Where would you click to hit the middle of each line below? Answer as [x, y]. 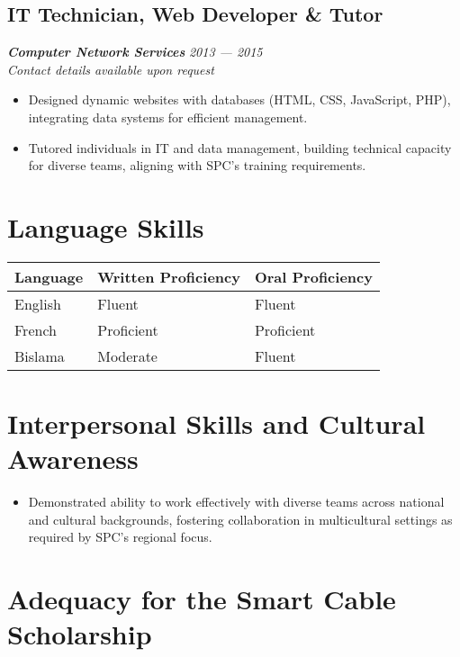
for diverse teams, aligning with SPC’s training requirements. [197, 165]
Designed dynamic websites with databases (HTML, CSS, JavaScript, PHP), [239, 99]
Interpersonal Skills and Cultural [216, 423]
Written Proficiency [169, 276]
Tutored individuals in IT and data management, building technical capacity [240, 147]
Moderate [127, 355]
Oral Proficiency [313, 276]
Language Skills [106, 226]
